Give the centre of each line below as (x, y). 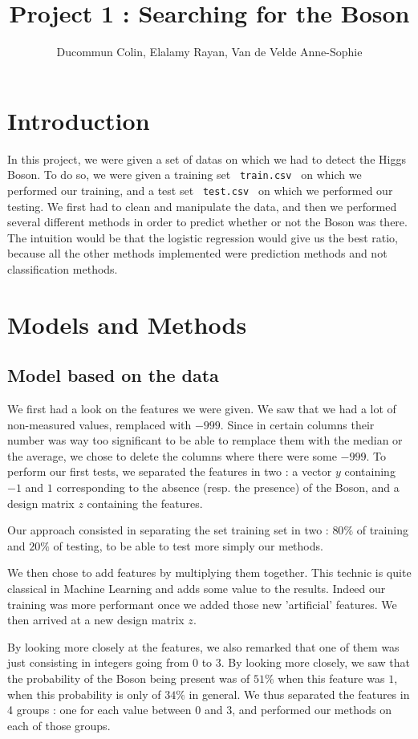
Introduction (79, 120)
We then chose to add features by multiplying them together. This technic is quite (209, 573)
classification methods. (63, 268)
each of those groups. (59, 725)
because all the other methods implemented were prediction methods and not (197, 253)
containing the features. (145, 503)
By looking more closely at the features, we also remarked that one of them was (203, 646)
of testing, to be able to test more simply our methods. (188, 545)
